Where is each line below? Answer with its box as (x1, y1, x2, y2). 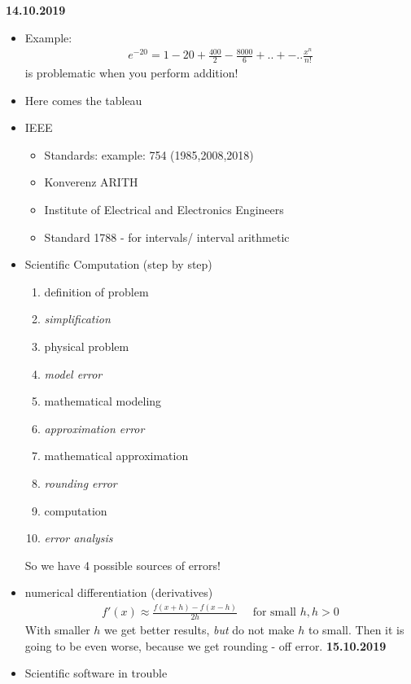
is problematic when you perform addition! (24, 64, 238, 81)
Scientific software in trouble (24, 664, 168, 682)
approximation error (44, 419, 145, 436)
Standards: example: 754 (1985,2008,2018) (44, 146, 254, 163)
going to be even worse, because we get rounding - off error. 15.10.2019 (24, 637, 387, 654)
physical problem (44, 338, 129, 355)
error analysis (44, 529, 113, 546)
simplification (44, 310, 111, 327)
